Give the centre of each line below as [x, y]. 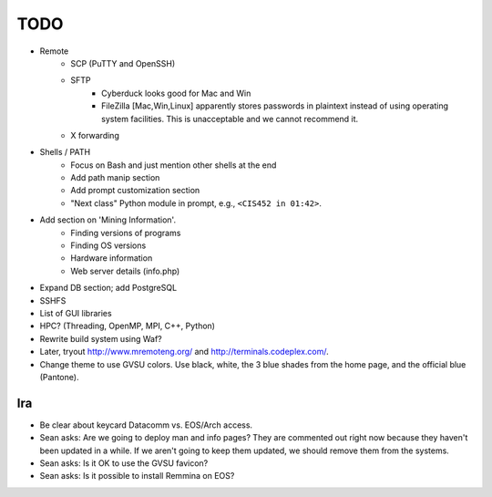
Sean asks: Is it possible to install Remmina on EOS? [137, 476]
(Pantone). [59, 377]
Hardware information [112, 258]
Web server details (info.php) [125, 271]
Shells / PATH [65, 152]
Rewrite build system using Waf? [101, 338]
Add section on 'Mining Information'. [108, 220]
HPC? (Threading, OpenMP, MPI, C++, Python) [128, 326]
